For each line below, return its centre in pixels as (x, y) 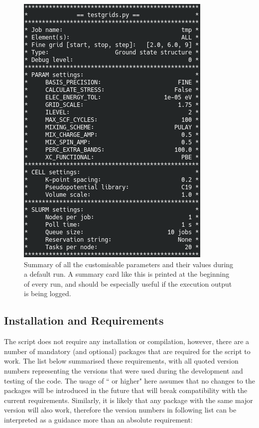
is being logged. (48, 293)
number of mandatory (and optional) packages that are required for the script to (127, 351)
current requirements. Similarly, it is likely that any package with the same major (129, 400)
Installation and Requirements (84, 320)
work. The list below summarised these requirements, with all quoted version (121, 361)
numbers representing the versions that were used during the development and (124, 370)
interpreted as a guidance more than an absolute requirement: (98, 419)
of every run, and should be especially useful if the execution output (128, 283)
